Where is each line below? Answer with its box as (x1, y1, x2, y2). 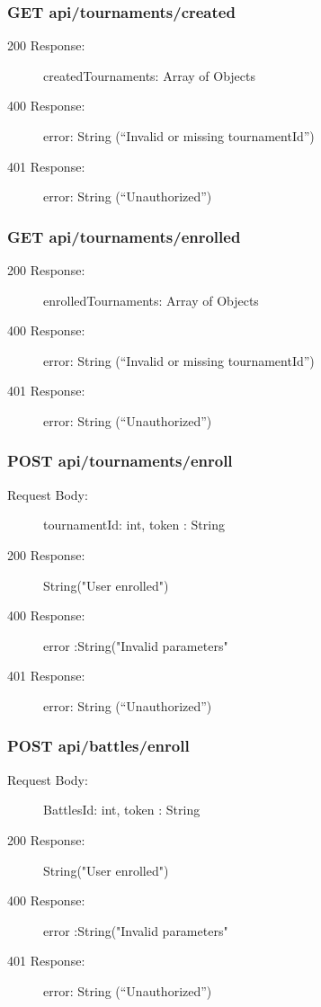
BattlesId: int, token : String (43, 800, 201, 819)
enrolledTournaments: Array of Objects (43, 290, 259, 309)
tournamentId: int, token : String (43, 515, 225, 534)
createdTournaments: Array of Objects (43, 66, 255, 85)
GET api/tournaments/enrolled (7, 225, 241, 247)
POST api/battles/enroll (7, 735, 190, 757)
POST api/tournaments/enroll (7, 450, 233, 472)
